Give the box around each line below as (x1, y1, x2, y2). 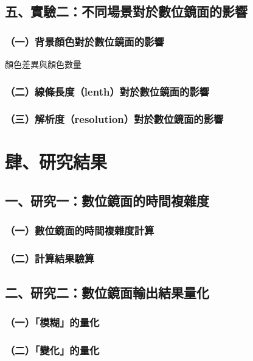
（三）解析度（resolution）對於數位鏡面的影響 (5, 111, 224, 127)
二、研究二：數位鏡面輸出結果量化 (5, 282, 209, 301)
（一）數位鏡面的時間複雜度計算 (5, 223, 154, 238)
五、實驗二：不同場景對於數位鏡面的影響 (5, 2, 248, 21)
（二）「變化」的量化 (5, 342, 100, 357)
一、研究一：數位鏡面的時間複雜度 (5, 191, 209, 210)
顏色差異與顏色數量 (5, 58, 81, 70)
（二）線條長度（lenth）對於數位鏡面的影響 (5, 83, 210, 99)
